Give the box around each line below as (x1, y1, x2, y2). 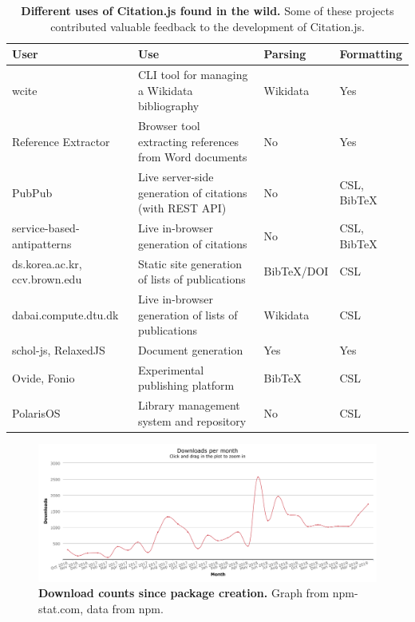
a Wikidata (137, 81, 193, 98)
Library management (137, 397, 240, 414)
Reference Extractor (12, 133, 110, 149)
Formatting (339, 46, 403, 62)
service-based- (12, 220, 80, 236)
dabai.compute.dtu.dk (12, 306, 119, 323)
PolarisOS (12, 405, 61, 422)
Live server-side (137, 168, 214, 185)
